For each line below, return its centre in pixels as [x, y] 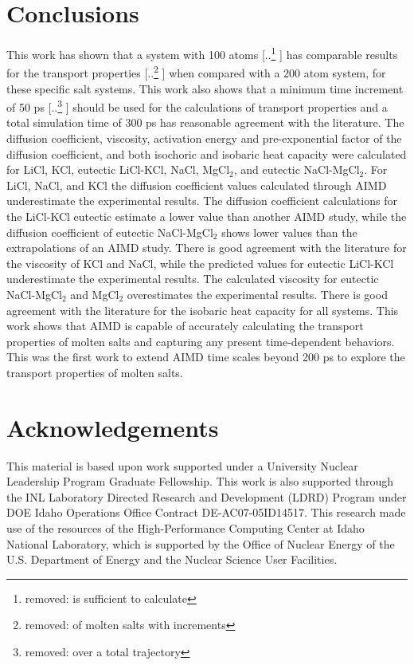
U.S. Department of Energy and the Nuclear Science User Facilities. [172, 559]
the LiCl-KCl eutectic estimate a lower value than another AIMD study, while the [207, 216]
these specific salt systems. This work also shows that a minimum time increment [205, 88]
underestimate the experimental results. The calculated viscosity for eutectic [193, 279]
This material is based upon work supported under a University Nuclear [182, 465]
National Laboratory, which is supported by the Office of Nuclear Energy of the [201, 543]
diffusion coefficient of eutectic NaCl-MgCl [110, 232]
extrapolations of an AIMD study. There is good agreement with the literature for [207, 248]
